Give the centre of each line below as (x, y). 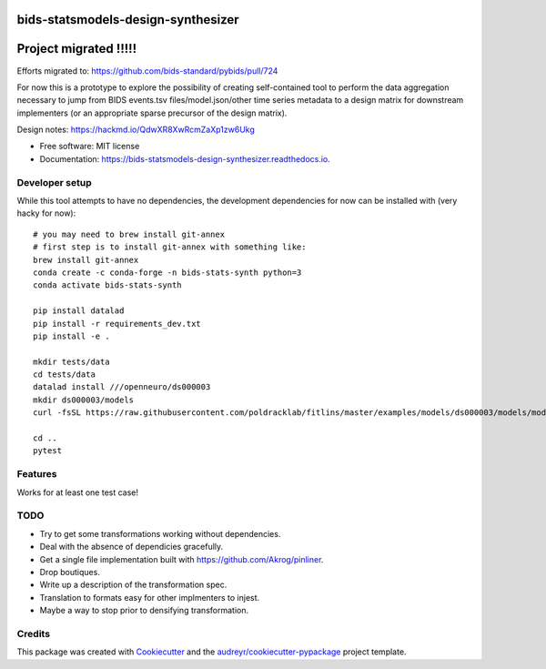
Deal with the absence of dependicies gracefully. (131, 547)
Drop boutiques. (70, 572)
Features (37, 474)
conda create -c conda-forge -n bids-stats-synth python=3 (167, 272)
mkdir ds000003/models (84, 400)
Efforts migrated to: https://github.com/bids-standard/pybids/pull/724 (147, 71)
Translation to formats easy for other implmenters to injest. (150, 597)
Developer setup (54, 182)
